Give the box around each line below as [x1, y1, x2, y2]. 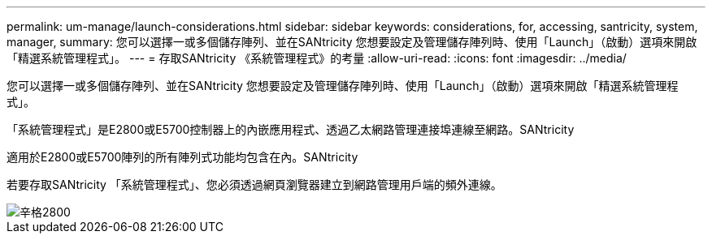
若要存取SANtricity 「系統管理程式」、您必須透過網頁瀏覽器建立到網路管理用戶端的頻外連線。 [7, 178, 502, 191]
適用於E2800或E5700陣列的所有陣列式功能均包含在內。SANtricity [7, 150, 358, 164]
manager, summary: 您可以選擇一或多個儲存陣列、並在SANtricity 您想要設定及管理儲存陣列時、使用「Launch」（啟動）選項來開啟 [7, 35, 697, 49]
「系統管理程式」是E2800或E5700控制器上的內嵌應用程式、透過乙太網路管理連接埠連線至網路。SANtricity [7, 122, 575, 136]
